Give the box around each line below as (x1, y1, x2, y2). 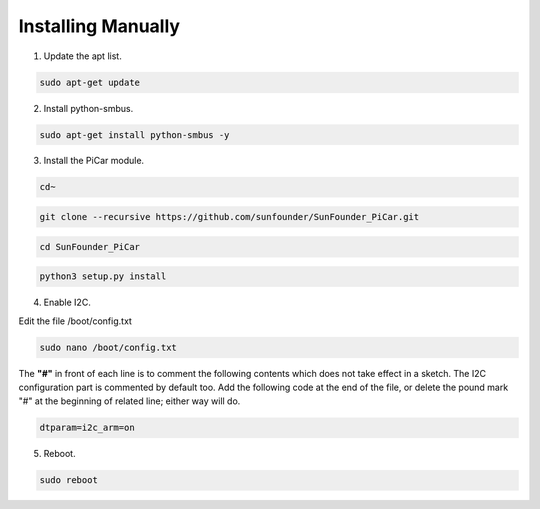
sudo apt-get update (39, 76, 140, 88)
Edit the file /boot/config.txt (18, 315, 132, 327)
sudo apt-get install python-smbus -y (39, 129, 230, 140)
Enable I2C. (43, 296, 92, 309)
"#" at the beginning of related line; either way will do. (18, 395, 241, 407)
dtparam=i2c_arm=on (39, 422, 135, 434)
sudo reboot (39, 475, 99, 486)
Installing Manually (18, 15, 180, 37)
